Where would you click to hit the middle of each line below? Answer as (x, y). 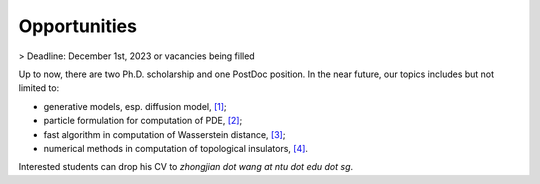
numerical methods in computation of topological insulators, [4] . (176, 148)
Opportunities (77, 26)
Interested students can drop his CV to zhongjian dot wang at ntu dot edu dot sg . (186, 167)
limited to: (39, 88)
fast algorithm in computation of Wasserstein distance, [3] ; (164, 134)
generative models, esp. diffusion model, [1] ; (135, 106)
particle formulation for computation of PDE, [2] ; (143, 121)
